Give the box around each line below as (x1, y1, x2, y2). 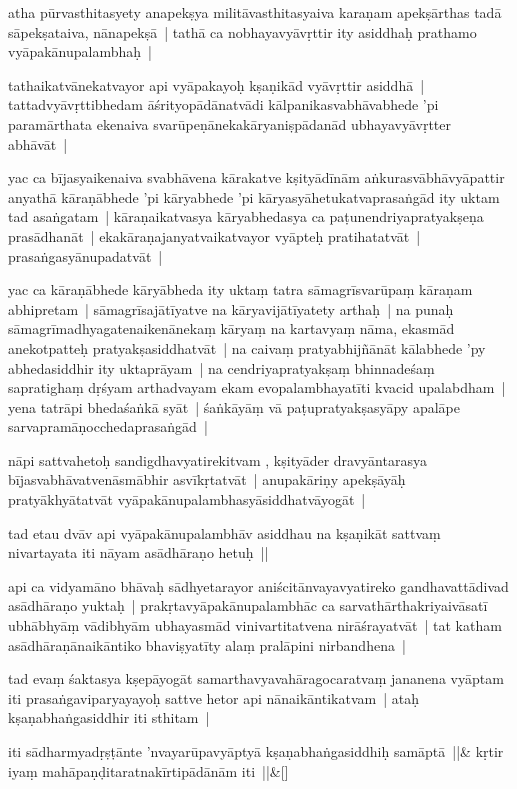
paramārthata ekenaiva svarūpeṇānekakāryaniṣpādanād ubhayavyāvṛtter (8, 113, 452, 134)
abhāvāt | (8, 133, 68, 154)
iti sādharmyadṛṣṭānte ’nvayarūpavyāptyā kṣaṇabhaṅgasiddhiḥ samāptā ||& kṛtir (8, 741, 504, 761)
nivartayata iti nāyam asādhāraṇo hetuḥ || (8, 542, 269, 563)
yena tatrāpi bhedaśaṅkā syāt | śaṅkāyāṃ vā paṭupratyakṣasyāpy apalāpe (8, 396, 460, 417)
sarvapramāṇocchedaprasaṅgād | (8, 416, 208, 437)
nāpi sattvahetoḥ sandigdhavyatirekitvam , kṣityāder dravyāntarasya (8, 449, 427, 470)
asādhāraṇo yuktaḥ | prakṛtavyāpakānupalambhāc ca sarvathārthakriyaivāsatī (8, 595, 488, 616)
